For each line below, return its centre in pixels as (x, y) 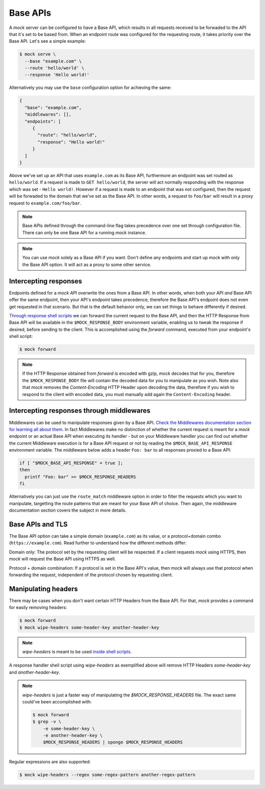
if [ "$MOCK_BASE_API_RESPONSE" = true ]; (71, 463)
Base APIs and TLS (39, 524)
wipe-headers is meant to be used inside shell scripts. (77, 651)
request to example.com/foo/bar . (45, 203)
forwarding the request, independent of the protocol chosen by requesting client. (91, 575)
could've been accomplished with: (57, 701)
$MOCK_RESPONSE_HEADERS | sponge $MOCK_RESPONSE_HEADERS (113, 742)
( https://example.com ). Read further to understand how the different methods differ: (98, 543)
